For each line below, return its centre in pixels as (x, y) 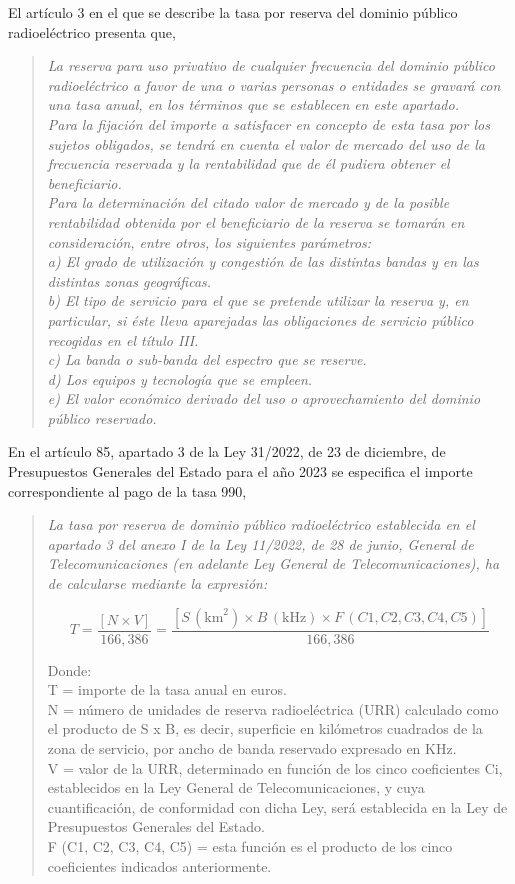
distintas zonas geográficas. (129, 280)
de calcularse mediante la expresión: (157, 583)
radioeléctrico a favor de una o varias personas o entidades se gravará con (274, 84)
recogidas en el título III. (123, 339)
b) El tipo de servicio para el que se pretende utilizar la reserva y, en (258, 300)
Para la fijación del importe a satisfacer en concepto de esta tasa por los (268, 123)
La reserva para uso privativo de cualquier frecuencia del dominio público (271, 65)
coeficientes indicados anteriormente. (159, 865)
